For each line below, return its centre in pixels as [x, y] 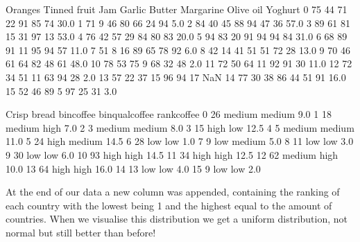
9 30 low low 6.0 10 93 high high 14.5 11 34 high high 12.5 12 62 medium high [172, 154]
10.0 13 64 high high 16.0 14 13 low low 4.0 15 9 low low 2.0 [133, 168]
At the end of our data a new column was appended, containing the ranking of [173, 192]
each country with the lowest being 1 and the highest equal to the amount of [169, 205]
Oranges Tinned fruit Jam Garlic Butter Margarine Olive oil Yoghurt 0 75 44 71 [177, 9]
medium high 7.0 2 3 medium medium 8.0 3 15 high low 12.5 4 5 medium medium [180, 127]
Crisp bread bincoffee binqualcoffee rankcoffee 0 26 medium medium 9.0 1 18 [169, 114]
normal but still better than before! [81, 232]
